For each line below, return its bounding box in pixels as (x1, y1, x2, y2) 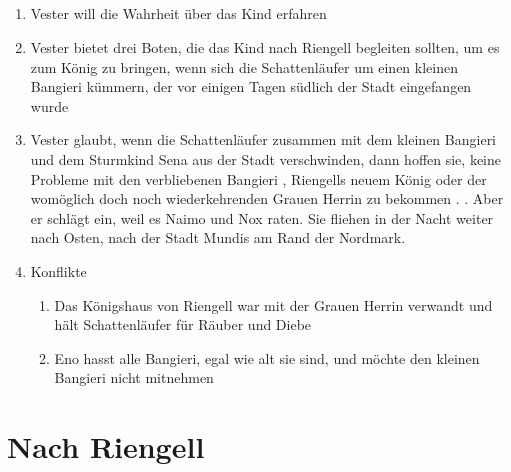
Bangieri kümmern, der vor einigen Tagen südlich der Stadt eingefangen (30, 76, 472, 97)
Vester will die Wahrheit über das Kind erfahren (30, 3, 327, 24)
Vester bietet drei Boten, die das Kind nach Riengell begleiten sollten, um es (30, 36, 500, 57)
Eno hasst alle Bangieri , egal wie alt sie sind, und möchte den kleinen (54, 347, 480, 368)
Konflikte (30, 260, 87, 281)
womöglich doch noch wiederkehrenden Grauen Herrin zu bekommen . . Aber (30, 188, 504, 209)
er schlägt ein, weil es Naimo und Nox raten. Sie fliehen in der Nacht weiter (30, 207, 494, 228)
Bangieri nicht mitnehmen (54, 367, 214, 388)
